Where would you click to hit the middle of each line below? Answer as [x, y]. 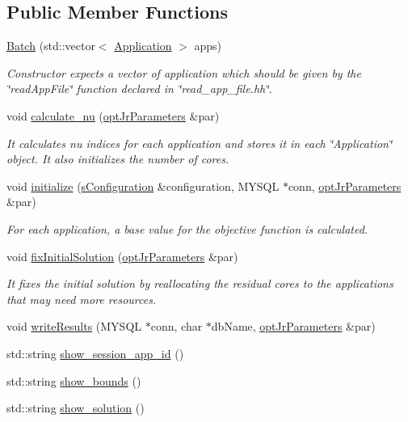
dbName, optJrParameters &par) [293, 326]
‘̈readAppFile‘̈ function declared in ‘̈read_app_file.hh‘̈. [139, 89]
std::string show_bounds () [74, 380]
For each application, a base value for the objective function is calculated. [187, 228]
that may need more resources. [82, 299]
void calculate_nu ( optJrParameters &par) [113, 115]
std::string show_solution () [76, 408]
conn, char [177, 326]
